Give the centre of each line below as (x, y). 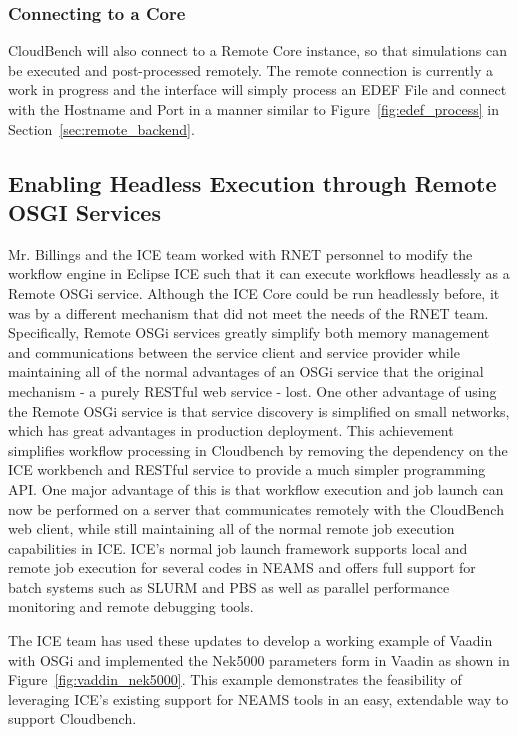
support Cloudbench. (72, 718)
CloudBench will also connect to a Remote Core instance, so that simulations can (257, 50)
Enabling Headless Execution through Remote (252, 182)
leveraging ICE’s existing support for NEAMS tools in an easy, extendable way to (258, 698)
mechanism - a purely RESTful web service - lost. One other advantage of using (252, 390)
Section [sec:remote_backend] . (101, 128)
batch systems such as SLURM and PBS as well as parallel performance (229, 586)
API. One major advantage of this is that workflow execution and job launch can (256, 488)
